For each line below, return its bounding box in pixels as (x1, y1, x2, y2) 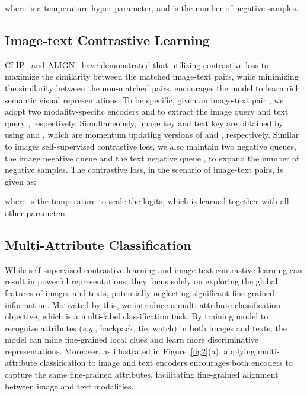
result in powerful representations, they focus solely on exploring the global (5, 275, 278, 287)
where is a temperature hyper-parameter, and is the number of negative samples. (5, 2, 299, 14)
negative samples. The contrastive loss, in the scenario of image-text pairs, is (5, 163, 283, 176)
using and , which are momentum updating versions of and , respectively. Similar (5, 128, 299, 141)
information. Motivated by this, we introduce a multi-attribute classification (5, 298, 281, 311)
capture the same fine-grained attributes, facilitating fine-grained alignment (5, 368, 279, 381)
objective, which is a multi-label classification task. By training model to (5, 310, 268, 322)
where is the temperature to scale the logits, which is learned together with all (5, 195, 289, 207)
